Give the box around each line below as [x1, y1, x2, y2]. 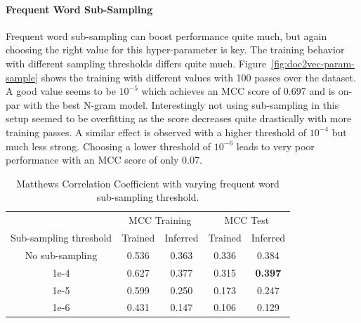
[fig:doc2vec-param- [271, 55, 355, 70]
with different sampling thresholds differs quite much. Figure [6, 55, 267, 70]
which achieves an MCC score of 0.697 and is [141, 84, 336, 98]
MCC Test [224, 213, 270, 228]
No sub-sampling [25, 247, 98, 262]
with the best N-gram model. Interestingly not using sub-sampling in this [22, 97, 339, 112]
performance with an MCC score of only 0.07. [6, 152, 202, 167]
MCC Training [129, 213, 192, 228]
